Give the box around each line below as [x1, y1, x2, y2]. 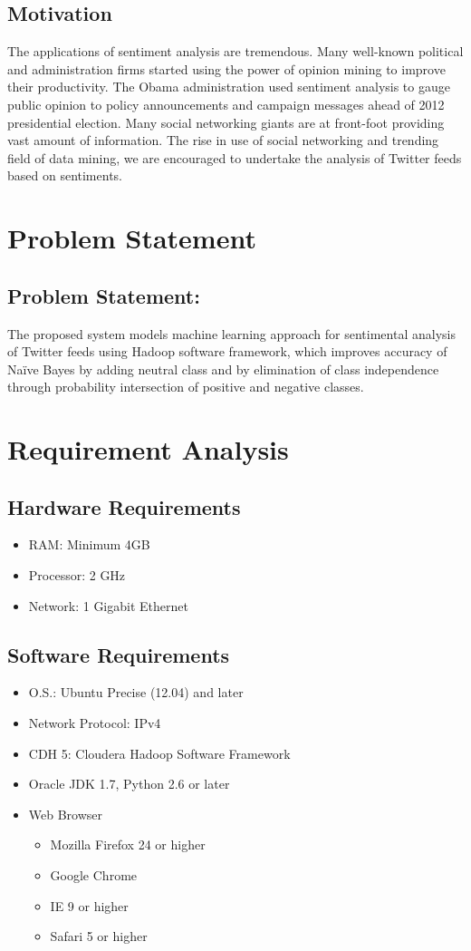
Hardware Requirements [7, 492, 241, 520]
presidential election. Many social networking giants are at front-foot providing [7, 112, 445, 131]
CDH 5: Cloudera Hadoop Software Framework [28, 743, 291, 762]
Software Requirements [7, 640, 230, 668]
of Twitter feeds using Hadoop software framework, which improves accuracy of [7, 342, 447, 361]
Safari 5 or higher [50, 927, 148, 946]
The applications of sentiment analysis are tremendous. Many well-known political [7, 42, 464, 61]
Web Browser [28, 804, 103, 823]
